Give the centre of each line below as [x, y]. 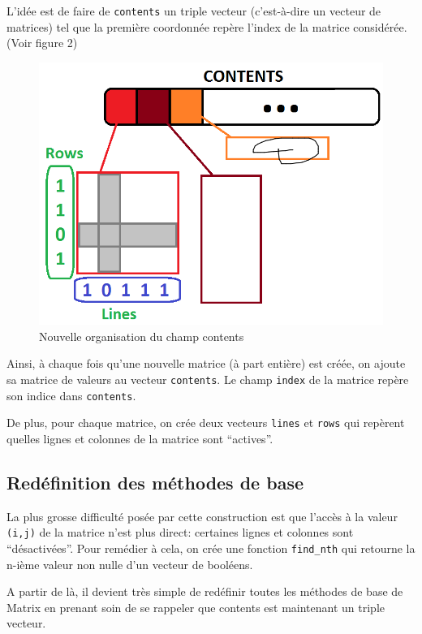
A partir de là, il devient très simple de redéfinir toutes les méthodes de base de [205, 591]
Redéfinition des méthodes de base [155, 482]
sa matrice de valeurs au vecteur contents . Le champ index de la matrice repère [208, 379]
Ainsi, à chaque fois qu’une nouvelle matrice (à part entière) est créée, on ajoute [206, 363]
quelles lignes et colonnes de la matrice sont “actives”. [140, 438]
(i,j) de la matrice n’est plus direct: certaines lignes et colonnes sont [180, 532]
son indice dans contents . [71, 395]
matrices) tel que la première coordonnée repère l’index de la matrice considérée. [207, 26]
